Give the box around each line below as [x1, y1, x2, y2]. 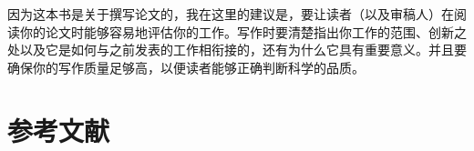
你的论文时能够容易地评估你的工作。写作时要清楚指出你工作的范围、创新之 [19, 22, 467, 41]
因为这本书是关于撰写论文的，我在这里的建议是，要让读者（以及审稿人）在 [7, 5, 454, 23]
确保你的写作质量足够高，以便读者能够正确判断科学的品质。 [7, 57, 365, 76]
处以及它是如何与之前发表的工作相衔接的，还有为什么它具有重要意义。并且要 [7, 40, 467, 59]
